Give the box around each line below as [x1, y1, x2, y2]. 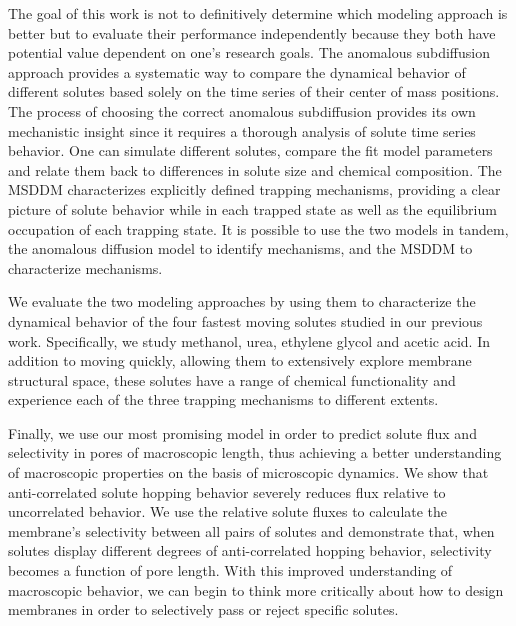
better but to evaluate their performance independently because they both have [8, 22, 496, 43]
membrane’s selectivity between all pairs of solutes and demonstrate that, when [8, 520, 495, 541]
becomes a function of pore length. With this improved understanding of [8, 560, 453, 581]
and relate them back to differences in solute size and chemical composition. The [8, 159, 502, 180]
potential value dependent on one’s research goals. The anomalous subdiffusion [8, 42, 490, 63]
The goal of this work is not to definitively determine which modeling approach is [8, 3, 508, 23]
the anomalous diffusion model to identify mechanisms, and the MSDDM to [8, 238, 473, 259]
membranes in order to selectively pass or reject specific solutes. [8, 599, 399, 620]
